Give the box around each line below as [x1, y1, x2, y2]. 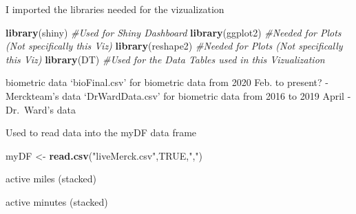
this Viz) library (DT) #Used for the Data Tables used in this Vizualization [6, 52, 325, 66]
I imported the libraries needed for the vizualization [6, 2, 224, 16]
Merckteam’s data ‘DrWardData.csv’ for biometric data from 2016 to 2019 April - [6, 88, 351, 103]
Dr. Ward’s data [6, 102, 76, 116]
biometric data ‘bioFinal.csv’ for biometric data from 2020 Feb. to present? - [6, 75, 328, 89]
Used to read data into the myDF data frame [6, 125, 197, 140]
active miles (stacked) [6, 171, 96, 186]
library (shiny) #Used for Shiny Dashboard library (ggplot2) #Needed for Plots [6, 25, 342, 39]
